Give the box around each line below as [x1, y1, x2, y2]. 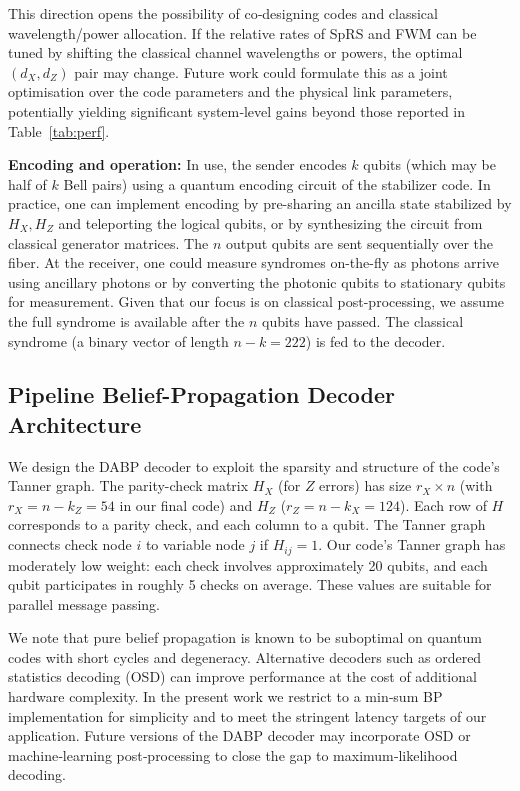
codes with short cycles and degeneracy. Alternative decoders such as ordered [8, 646, 482, 667]
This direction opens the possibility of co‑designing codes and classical [8, 3, 438, 23]
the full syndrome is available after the [8, 310, 245, 331]
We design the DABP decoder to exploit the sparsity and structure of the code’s [8, 455, 500, 476]
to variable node [145, 534, 245, 555]
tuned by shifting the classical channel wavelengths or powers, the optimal [8, 42, 463, 63]
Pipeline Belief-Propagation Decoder [8, 379, 396, 410]
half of [8, 173, 47, 194]
